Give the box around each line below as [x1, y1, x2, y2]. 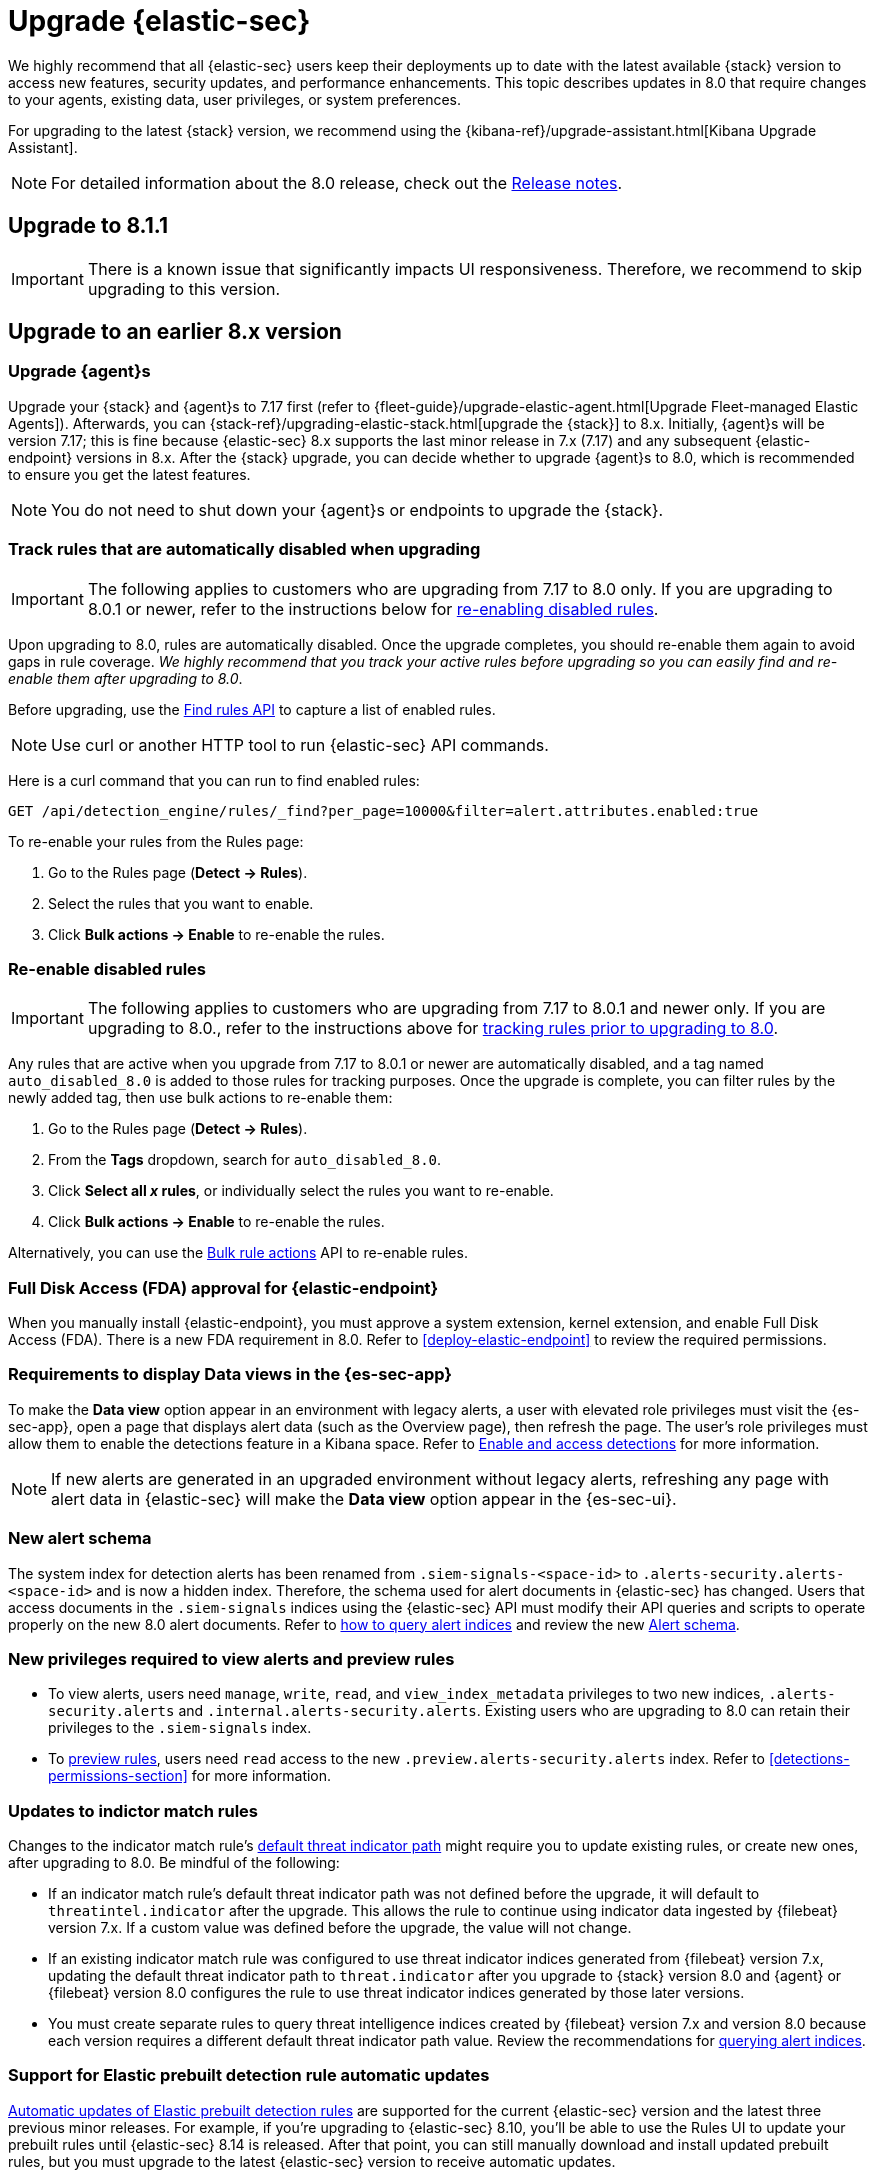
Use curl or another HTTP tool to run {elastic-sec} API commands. [51, 734, 549, 755]
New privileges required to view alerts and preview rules [8, 1648, 455, 1669]
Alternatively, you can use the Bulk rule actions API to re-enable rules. [8, 1244, 468, 1262]
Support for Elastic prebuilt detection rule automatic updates [8, 2065, 490, 2086]
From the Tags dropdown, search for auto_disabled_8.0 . [48, 1151, 442, 1169]
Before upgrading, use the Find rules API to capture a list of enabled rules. [8, 700, 496, 718]
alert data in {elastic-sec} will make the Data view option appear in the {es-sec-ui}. [51, 1488, 677, 1509]
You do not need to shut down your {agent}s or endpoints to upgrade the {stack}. [51, 499, 664, 520]
